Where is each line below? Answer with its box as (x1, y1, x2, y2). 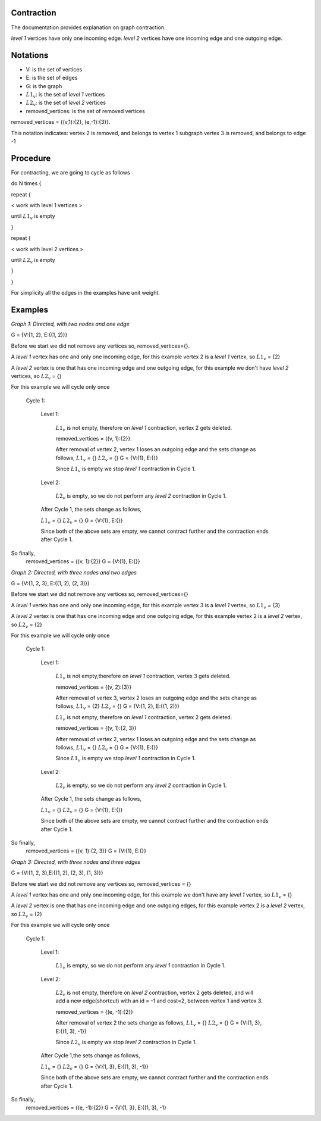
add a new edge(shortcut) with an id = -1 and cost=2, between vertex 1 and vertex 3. (55, 997, 263, 1004)
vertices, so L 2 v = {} (11, 373, 62, 381)
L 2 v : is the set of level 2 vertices (26, 99, 106, 108)
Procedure (11, 153, 51, 163)
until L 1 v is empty (11, 213, 56, 221)
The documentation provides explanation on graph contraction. (11, 24, 166, 31)
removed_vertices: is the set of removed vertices (26, 107, 145, 114)
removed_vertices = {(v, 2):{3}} (55, 683, 132, 691)
